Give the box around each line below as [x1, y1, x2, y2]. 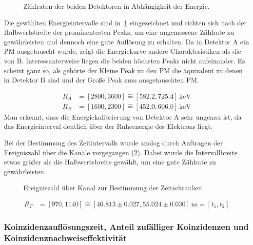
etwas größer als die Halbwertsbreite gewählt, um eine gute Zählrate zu [4, 157, 216, 167]
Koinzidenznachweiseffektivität [4, 231, 127, 244]
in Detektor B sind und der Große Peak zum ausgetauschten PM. [4, 75, 199, 85]
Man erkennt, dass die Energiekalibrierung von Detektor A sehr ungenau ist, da [4, 111, 242, 122]
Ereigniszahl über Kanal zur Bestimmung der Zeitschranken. [23, 183, 204, 193]
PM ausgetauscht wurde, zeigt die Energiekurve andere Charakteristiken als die [4, 46, 241, 56]
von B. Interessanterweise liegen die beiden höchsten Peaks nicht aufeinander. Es [4, 55, 245, 65]
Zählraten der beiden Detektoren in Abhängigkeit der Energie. [23, 1, 210, 11]
